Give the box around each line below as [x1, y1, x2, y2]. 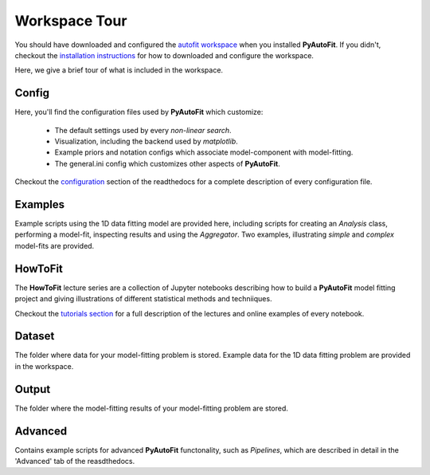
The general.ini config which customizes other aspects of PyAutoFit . [54, 159, 280, 168]
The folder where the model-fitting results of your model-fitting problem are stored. [14, 403, 288, 413]
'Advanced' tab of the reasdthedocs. [14, 457, 135, 466]
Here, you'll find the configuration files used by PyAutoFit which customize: [14, 108, 264, 117]
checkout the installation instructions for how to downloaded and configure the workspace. [14, 50, 315, 60]
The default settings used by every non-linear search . [54, 125, 232, 135]
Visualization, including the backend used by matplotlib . [54, 136, 238, 147]
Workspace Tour [14, 12, 127, 29]
